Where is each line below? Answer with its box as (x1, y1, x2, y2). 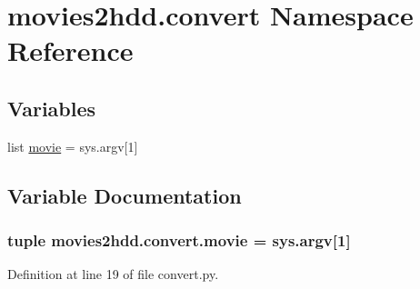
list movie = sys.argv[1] (7, 136, 138, 155)
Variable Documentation (7, 181, 242, 209)
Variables (7, 94, 96, 122)
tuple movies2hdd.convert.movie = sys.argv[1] (7, 229, 351, 252)
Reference (7, 32, 134, 69)
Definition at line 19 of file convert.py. (7, 264, 219, 284)
